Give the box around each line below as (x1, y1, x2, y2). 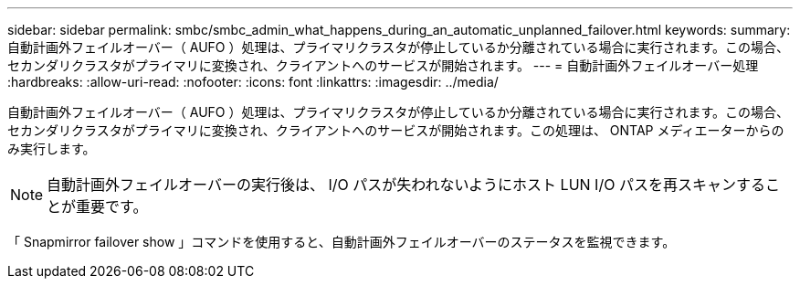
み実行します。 (7, 141, 96, 156)
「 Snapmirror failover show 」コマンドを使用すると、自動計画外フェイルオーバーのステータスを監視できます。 (7, 234, 676, 249)
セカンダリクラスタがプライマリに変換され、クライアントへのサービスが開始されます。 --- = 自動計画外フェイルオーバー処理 (7, 58, 759, 73)
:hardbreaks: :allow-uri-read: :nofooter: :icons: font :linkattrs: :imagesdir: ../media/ (7, 74, 499, 90)
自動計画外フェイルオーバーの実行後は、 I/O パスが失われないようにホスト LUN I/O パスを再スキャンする (47, 175, 765, 194)
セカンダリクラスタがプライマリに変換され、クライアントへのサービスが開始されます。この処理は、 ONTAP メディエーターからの (7, 122, 784, 138)
